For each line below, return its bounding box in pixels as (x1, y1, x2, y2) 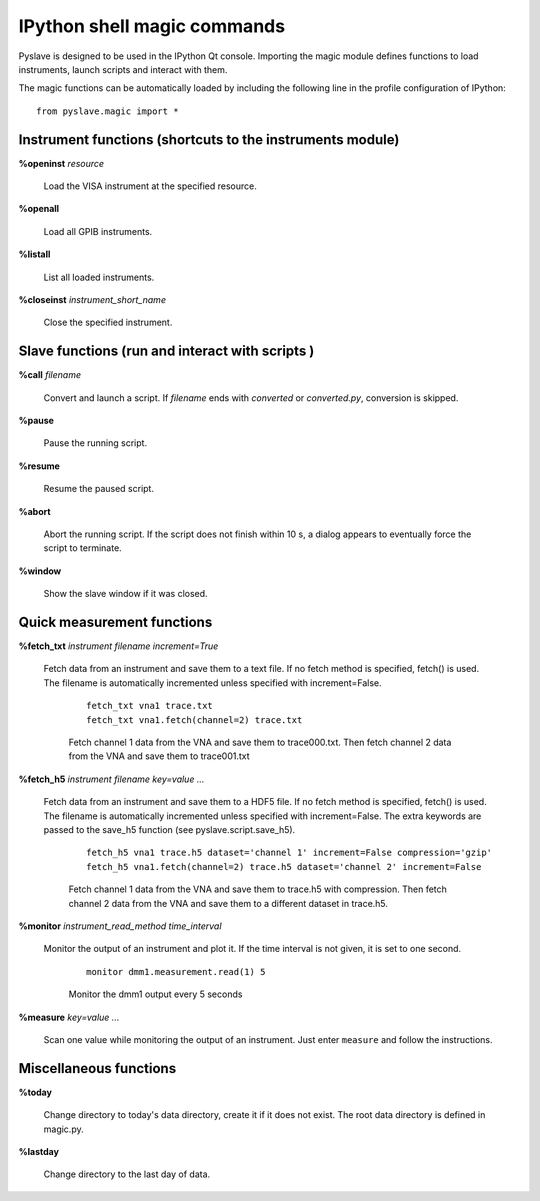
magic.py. (43, 1123, 84, 1135)
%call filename (18, 369, 82, 381)
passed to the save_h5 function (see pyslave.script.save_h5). (43, 823, 296, 835)
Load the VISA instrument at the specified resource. (43, 180, 257, 192)
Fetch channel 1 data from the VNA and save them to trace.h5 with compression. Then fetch (68, 883, 447, 895)
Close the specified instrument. (43, 316, 173, 329)
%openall (18, 203, 60, 215)
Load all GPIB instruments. (43, 225, 153, 237)
